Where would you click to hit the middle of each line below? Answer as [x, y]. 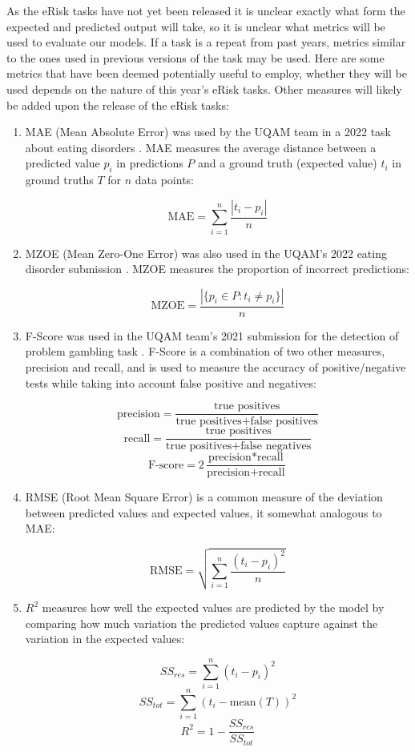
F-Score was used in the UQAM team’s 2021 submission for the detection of [212, 335]
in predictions [150, 163]
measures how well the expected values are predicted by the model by [213, 607]
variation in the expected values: [105, 639]
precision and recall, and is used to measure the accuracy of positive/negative [216, 366]
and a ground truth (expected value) [288, 163]
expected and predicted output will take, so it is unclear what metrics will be [196, 26]
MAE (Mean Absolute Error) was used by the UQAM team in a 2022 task [208, 132]
